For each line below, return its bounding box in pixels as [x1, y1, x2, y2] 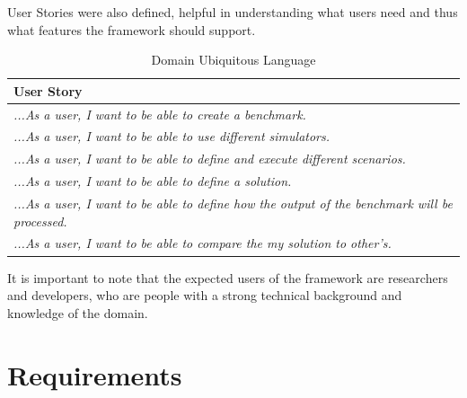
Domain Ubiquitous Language [151, 50, 316, 69]
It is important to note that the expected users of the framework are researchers [7, 268, 448, 287]
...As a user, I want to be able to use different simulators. [13, 127, 330, 146]
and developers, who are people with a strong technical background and [7, 286, 402, 305]
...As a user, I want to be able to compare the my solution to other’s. [13, 234, 392, 252]
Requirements [7, 356, 182, 393]
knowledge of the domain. [7, 303, 148, 322]
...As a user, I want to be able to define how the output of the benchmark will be [13, 194, 453, 212]
